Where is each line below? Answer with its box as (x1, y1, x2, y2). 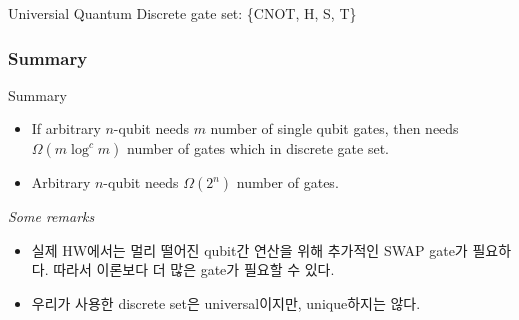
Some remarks (8, 206, 95, 226)
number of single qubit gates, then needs (210, 118, 459, 139)
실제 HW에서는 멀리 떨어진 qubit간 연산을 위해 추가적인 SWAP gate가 (31, 239, 468, 260)
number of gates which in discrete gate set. (127, 138, 390, 158)
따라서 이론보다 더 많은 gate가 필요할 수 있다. (53, 259, 335, 280)
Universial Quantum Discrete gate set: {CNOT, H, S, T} (8, 3, 357, 23)
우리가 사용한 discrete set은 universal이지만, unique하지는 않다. (31, 292, 421, 313)
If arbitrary (31, 118, 101, 139)
